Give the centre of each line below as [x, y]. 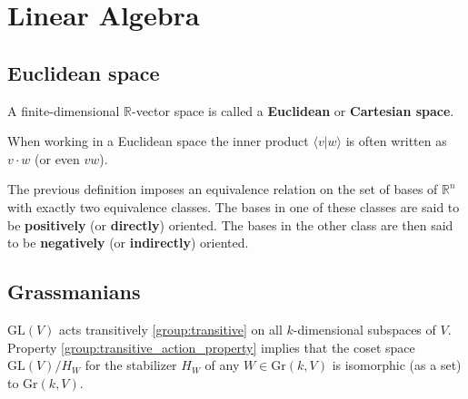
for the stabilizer [131, 365]
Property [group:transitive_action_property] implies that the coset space [211, 347]
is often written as [396, 141]
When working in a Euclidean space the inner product [158, 141]
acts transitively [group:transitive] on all [171, 329]
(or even [57, 158]
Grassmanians [74, 292]
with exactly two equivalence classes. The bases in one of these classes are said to [234, 206]
